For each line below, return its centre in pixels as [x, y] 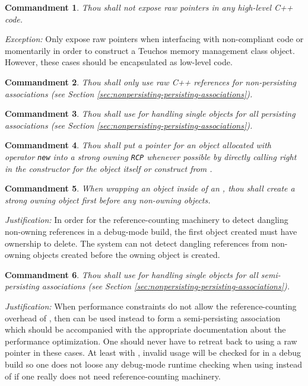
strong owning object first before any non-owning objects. [108, 200]
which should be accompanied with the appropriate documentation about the [145, 329]
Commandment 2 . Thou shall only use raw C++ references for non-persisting [151, 82]
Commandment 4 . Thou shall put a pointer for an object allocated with [138, 145]
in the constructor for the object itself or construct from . [109, 168]
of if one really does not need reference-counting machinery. [113, 376]
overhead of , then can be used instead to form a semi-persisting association [143, 318]
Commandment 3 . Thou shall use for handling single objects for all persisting [150, 114]
